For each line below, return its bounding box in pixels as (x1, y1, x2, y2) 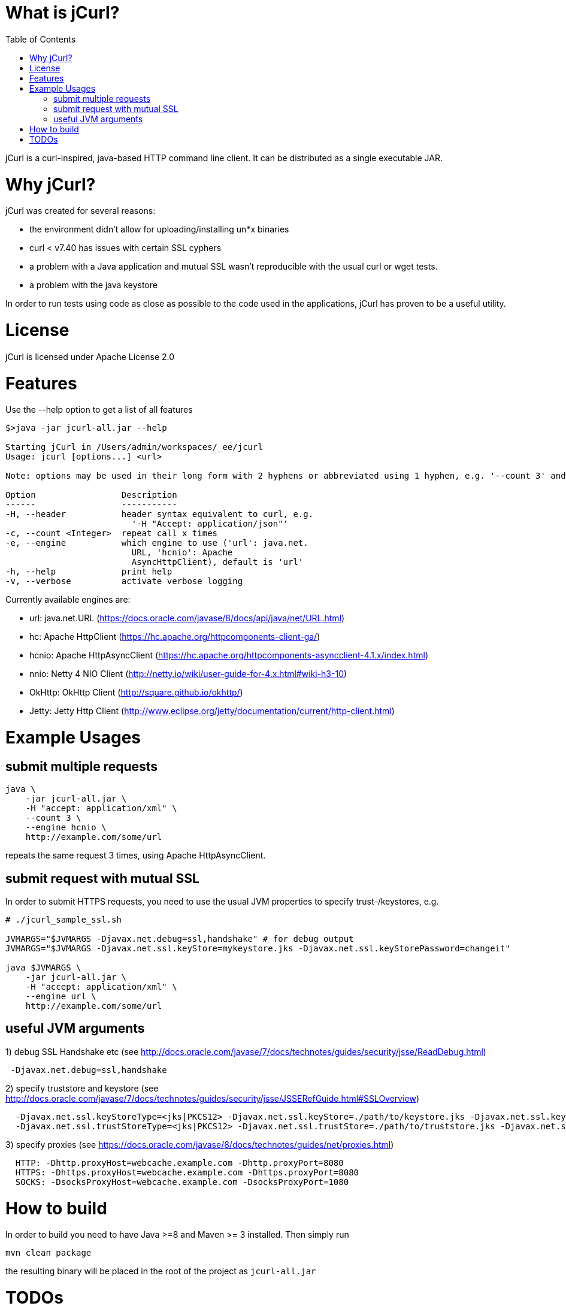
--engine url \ (25, 991, 96, 1002)
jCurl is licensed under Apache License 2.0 (5, 351, 175, 362)
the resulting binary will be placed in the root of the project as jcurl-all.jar (5, 1266, 316, 1277)
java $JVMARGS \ (5, 963, 81, 973)
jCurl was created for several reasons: (5, 205, 156, 216)
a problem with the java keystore (29, 280, 158, 291)
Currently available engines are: (5, 594, 131, 605)
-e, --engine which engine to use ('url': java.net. (5, 538, 308, 548)
